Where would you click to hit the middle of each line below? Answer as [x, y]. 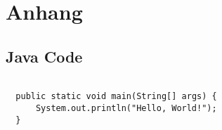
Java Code [44, 56]
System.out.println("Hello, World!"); [126, 108]
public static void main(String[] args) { [116, 97]
